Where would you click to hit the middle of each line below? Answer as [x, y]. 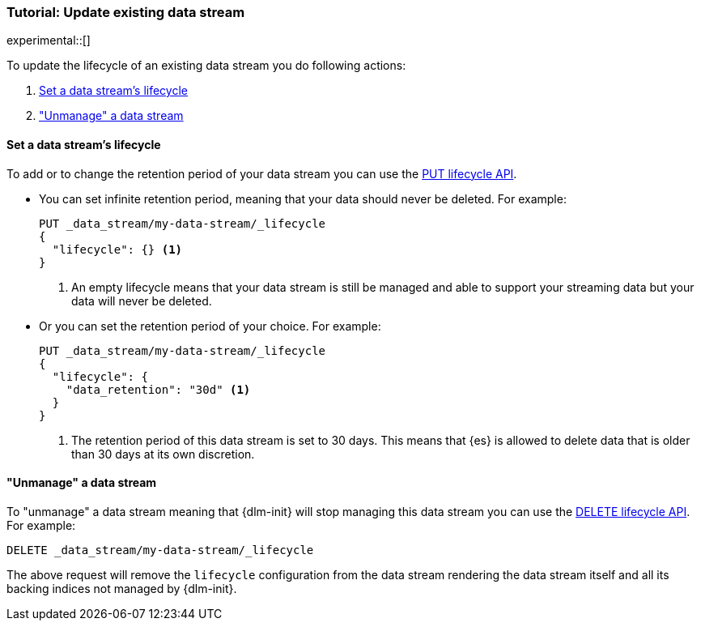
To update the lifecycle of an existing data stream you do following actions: [206, 66]
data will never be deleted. [142, 301]
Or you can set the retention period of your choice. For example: [210, 326]
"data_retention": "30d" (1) [158, 389]
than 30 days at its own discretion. [163, 454]
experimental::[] [49, 41]
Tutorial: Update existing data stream [126, 12]
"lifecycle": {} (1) [117, 249]
